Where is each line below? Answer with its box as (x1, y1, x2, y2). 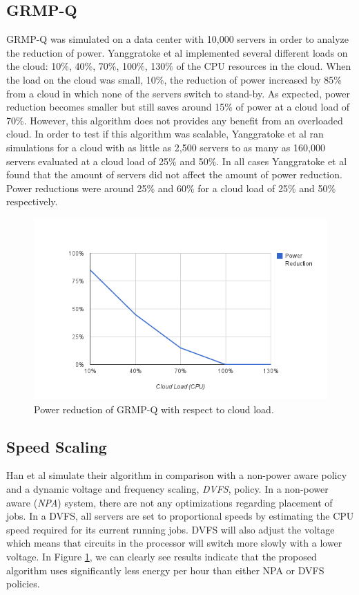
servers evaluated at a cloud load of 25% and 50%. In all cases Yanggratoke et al (6, 153, 347, 168)
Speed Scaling (6, 435, 107, 457)
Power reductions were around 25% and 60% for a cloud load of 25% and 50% (6, 180, 336, 195)
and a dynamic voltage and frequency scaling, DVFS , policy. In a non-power (6, 482, 329, 496)
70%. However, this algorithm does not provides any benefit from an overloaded (6, 113, 343, 127)
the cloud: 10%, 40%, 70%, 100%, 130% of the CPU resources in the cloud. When (6, 59, 351, 73)
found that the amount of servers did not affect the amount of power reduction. (6, 167, 342, 182)
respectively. (6, 194, 58, 209)
